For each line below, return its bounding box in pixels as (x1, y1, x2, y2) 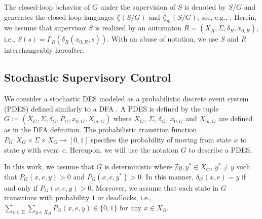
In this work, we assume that (4, 161, 94, 172)
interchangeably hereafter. (4, 45, 85, 55)
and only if (4, 182, 38, 193)
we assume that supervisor (4, 22, 86, 33)
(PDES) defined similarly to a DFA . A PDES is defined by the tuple (4, 103, 219, 114)
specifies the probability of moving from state (91, 134, 232, 144)
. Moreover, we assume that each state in (91, 182, 219, 193)
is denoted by (184, 2, 226, 12)
